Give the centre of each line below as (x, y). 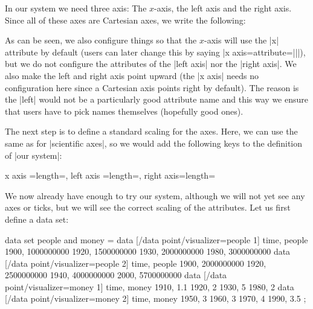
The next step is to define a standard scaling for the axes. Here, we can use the (151, 131)
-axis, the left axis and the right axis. (223, 8)
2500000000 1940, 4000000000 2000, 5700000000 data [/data (116, 275)
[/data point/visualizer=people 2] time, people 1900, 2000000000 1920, (136, 263)
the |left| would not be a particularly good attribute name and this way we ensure (156, 99)
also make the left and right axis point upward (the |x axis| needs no (132, 75)
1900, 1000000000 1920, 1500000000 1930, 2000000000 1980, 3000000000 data (148, 251)
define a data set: (37, 219)
